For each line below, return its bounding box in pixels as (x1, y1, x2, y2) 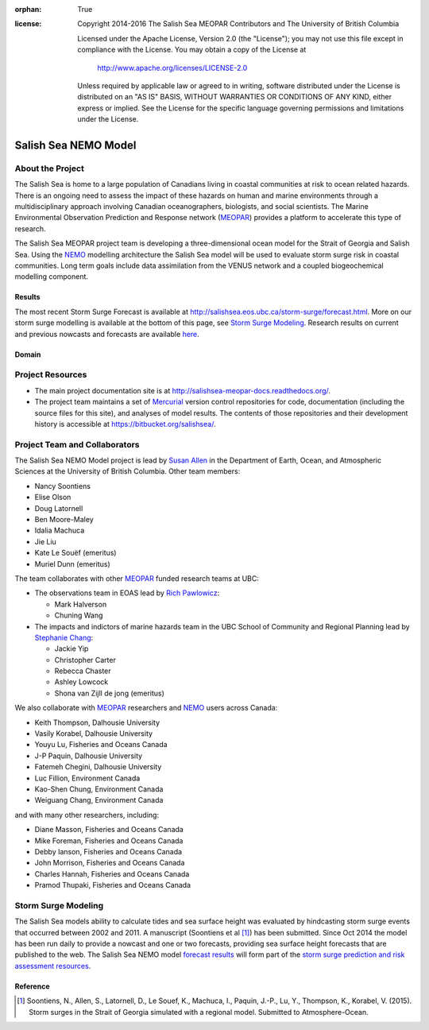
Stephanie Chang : (34, 633, 94, 642)
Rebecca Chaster (54, 666, 111, 676)
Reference (14, 982, 50, 991)
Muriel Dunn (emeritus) (34, 559, 110, 568)
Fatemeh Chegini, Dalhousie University (34, 762, 162, 772)
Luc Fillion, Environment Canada (34, 773, 141, 783)
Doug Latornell (34, 503, 83, 513)
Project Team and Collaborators (14, 439, 140, 450)
